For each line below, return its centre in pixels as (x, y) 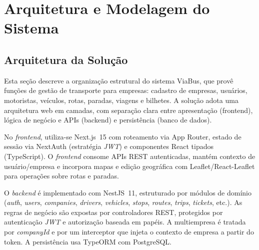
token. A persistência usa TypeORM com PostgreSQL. (88, 241)
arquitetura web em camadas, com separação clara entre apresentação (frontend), (128, 110)
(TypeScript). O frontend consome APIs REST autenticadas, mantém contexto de (130, 156)
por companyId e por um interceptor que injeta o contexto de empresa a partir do (129, 232)
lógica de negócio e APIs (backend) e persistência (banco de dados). (108, 120)
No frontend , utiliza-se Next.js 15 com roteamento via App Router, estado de (123, 136)
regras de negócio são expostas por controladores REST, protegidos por (113, 212)
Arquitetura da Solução (66, 59)
